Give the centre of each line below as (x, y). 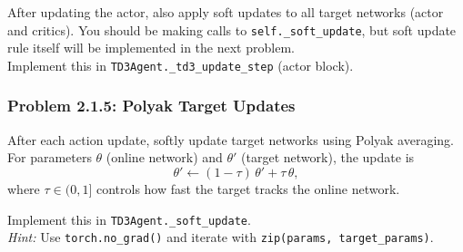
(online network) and (164, 157)
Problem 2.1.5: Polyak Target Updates (151, 106)
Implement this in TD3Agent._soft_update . (129, 219)
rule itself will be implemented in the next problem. (151, 48)
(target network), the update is (328, 157)
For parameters (50, 157)
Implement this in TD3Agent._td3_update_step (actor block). (181, 65)
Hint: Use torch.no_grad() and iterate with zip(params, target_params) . (221, 237)
